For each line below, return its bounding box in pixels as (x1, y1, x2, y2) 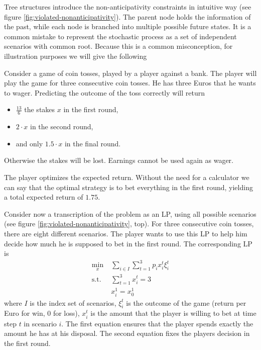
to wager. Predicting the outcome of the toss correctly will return (4, 87, 205, 98)
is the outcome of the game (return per (126, 297, 246, 308)
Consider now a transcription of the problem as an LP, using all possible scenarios (4, 208, 256, 219)
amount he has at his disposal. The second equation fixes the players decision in (4, 328, 250, 338)
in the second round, (30, 121, 93, 132)
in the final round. (64, 138, 121, 148)
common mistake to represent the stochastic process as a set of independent (4, 31, 237, 41)
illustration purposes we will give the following (4, 50, 147, 61)
